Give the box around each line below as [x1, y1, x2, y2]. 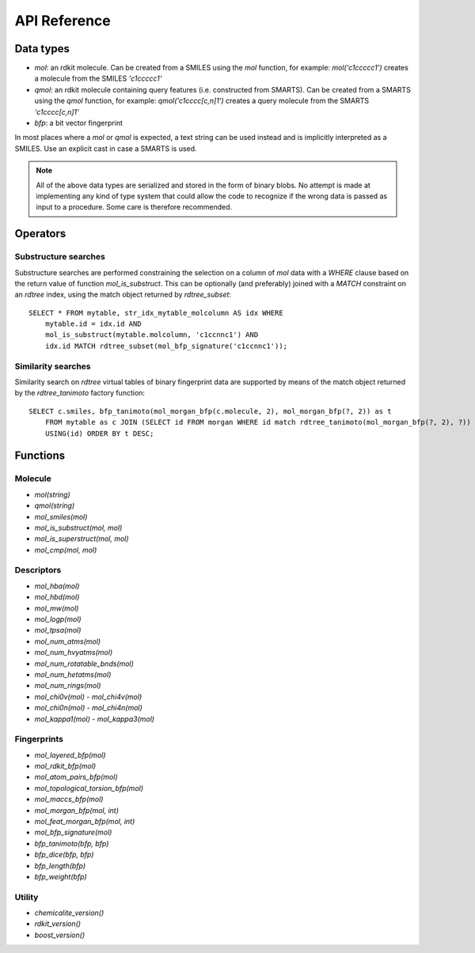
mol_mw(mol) [34, 603, 79, 613]
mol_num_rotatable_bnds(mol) [34, 659, 135, 668]
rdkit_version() [34, 919, 82, 928]
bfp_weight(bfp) [34, 872, 87, 881]
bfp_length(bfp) [34, 860, 86, 870]
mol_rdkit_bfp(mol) [34, 762, 97, 771]
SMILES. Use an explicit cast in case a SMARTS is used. [14, 143, 197, 153]
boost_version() [34, 930, 85, 940]
